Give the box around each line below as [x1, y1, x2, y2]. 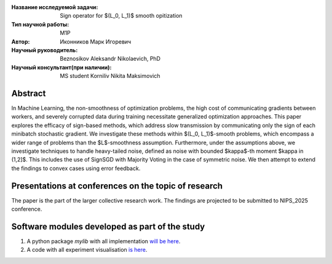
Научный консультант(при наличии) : [11, 63, 112, 71]
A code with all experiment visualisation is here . [26, 246, 148, 254]
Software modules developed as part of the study [11, 221, 205, 231]
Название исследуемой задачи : [11, 4, 98, 10]
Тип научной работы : [11, 20, 69, 28]
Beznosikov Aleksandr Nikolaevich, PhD [60, 55, 161, 63]
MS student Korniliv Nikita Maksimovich [60, 72, 160, 80]
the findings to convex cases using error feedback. [11, 165, 141, 172]
